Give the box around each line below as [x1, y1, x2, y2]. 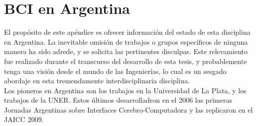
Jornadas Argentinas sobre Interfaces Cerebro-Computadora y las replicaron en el [4, 104, 253, 115]
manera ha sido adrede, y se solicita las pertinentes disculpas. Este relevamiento [4, 46, 248, 57]
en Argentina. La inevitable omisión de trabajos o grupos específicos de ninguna [4, 36, 248, 47]
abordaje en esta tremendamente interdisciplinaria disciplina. [4, 75, 190, 86]
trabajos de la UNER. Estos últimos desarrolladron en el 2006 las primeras [4, 95, 232, 105]
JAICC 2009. [4, 114, 44, 125]
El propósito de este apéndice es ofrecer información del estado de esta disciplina [4, 27, 251, 37]
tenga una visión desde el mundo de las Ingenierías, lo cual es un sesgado [4, 65, 227, 76]
